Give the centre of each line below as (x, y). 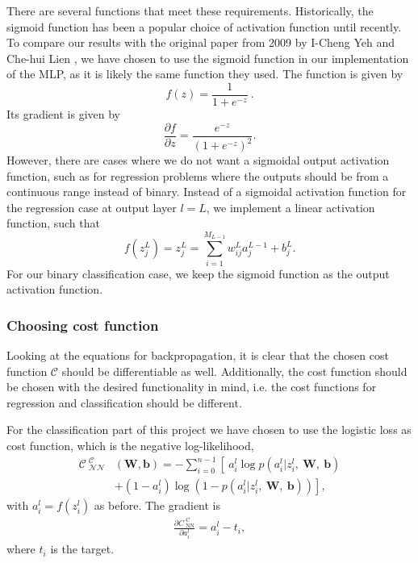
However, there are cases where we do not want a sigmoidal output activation (198, 160)
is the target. (82, 549)
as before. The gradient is (157, 505)
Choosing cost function (83, 325)
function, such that (53, 223)
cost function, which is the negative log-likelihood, (130, 445)
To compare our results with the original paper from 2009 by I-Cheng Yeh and (201, 42)
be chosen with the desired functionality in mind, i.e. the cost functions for (192, 387)
